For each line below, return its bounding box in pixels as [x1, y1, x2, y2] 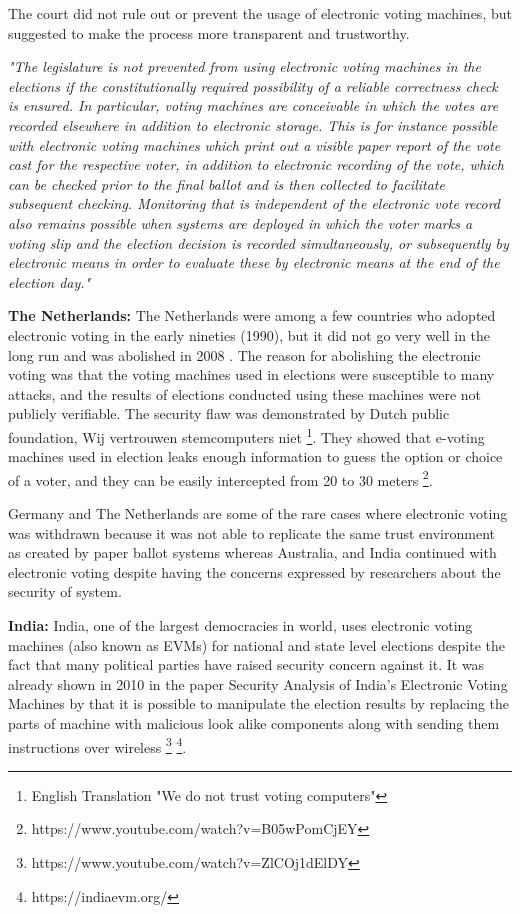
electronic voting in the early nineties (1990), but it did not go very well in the [8, 324, 491, 345]
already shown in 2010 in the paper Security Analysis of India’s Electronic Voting [8, 673, 508, 694]
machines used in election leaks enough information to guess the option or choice [8, 446, 503, 467]
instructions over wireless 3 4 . [8, 733, 187, 757]
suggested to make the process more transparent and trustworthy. [8, 22, 410, 43]
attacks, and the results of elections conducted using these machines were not [8, 383, 482, 404]
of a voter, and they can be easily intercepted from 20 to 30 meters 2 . [8, 466, 433, 490]
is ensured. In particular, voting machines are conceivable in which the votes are [8, 95, 499, 116]
